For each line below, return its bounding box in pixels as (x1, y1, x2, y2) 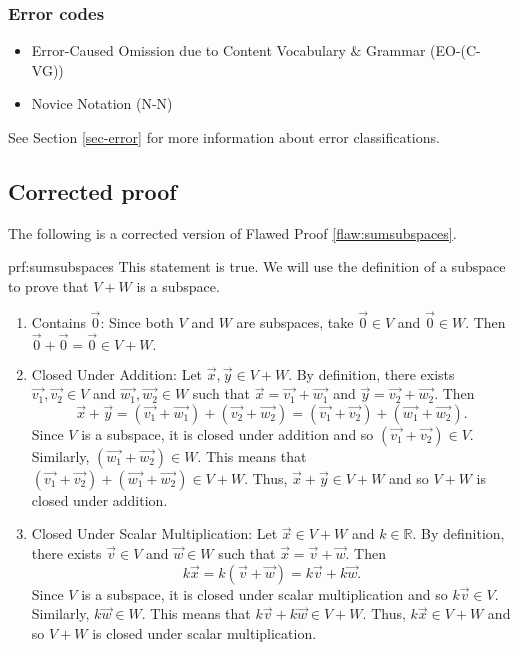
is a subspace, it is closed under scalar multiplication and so (81, 583, 448, 604)
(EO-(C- (430, 40, 481, 61)
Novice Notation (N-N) (31, 93, 173, 114)
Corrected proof (8, 175, 177, 206)
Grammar (366, 40, 426, 61)
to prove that (8, 275, 89, 296)
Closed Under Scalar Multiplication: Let (31, 523, 278, 544)
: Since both (100, 311, 174, 332)
